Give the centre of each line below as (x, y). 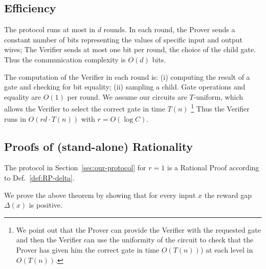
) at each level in (227, 249)
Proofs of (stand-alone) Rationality (99, 146)
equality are (23, 96)
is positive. (46, 205)
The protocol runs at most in (50, 29)
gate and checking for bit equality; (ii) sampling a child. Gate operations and (125, 87)
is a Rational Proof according (213, 167)
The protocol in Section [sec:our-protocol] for (75, 167)
